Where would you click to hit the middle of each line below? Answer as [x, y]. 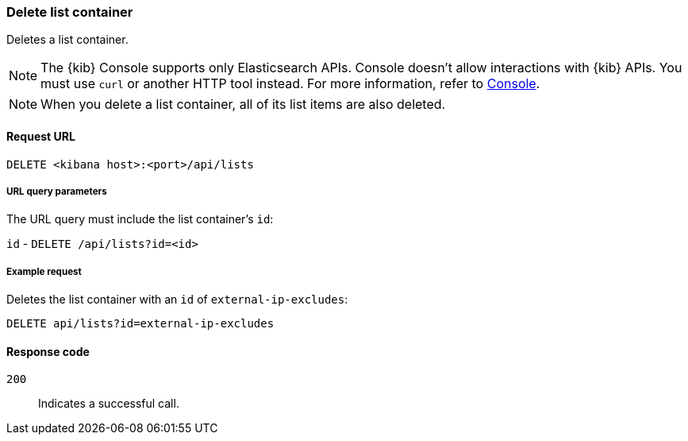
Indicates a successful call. [109, 404]
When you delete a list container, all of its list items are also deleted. [243, 104]
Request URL [41, 136]
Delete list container [70, 12]
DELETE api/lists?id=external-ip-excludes [140, 324]
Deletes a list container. [67, 40]
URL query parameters [57, 191]
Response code [48, 351]
